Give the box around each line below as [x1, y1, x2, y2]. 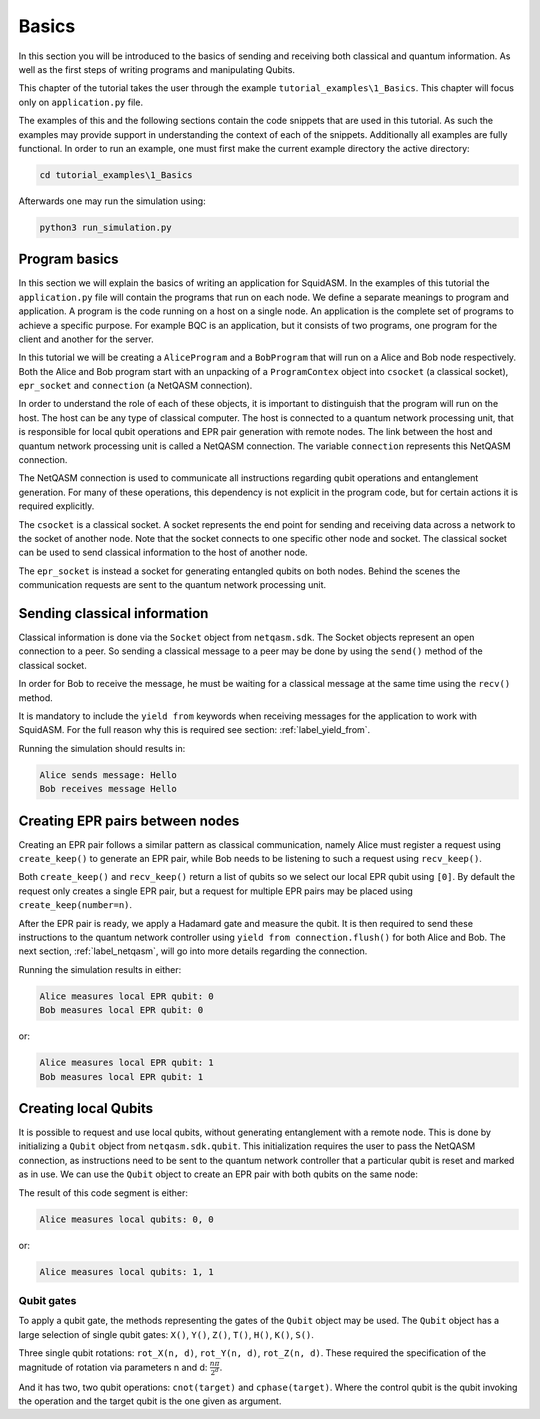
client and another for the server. [18, 333, 154, 345]
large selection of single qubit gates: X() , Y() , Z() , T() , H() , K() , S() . [18, 1328, 315, 1340]
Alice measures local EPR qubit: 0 [39, 990, 214, 1002]
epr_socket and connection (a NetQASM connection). [18, 380, 253, 392]
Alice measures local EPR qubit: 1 [39, 1057, 214, 1069]
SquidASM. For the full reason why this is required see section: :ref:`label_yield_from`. [18, 724, 371, 736]
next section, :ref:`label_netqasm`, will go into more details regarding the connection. [18, 945, 368, 957]
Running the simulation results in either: [18, 963, 182, 975]
